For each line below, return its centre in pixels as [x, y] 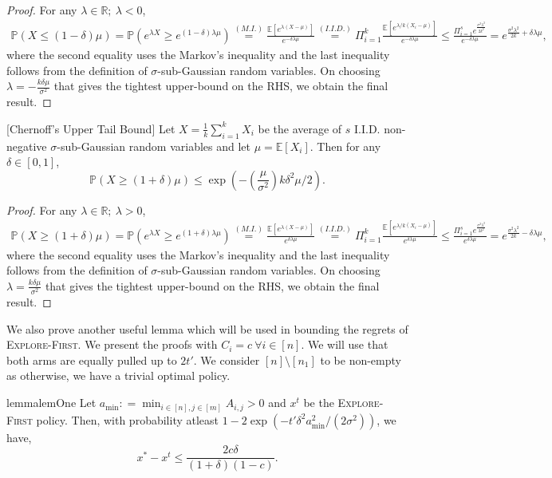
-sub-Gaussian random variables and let [154, 146]
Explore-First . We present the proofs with [112, 344]
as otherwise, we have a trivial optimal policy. [118, 375]
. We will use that [345, 344]
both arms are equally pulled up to [92, 359]
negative [27, 146]
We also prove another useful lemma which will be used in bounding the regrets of [207, 328]
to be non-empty [361, 359]
